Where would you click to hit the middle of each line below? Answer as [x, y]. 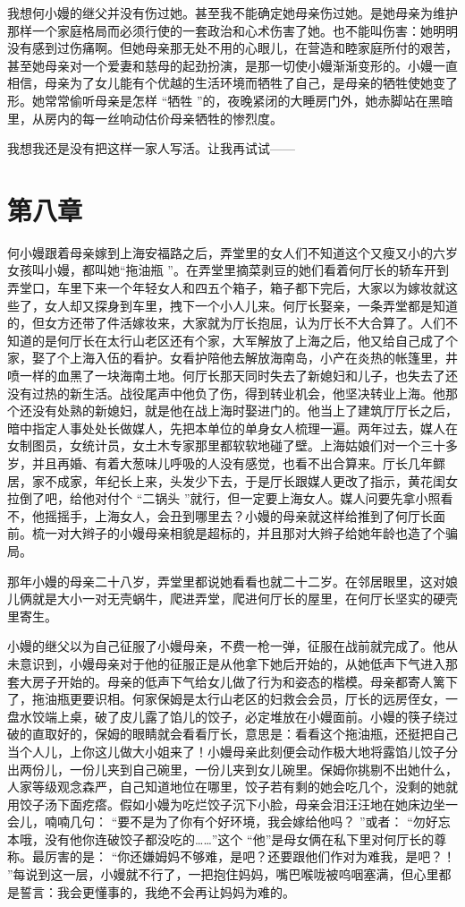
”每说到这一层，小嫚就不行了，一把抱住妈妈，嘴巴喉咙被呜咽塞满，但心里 [223, 874]
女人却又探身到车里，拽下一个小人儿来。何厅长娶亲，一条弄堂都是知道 [251, 305]
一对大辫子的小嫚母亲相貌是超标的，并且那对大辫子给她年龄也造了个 [245, 533]
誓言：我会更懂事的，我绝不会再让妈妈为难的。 [157, 891]
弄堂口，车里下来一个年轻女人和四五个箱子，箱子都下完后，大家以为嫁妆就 [226, 288]
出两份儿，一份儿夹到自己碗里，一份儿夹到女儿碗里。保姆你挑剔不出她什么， [232, 769]
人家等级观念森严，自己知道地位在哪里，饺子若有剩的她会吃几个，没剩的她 [226, 787]
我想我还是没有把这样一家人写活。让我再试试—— [151, 148]
